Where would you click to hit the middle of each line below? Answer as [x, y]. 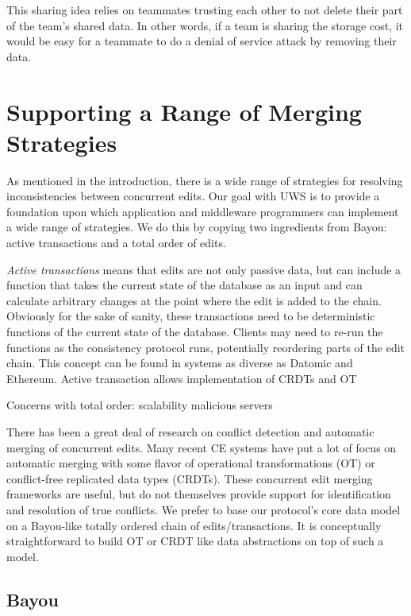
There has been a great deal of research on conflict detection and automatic [190, 432]
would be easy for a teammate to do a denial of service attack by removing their [202, 41]
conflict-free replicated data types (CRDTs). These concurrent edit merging [190, 478]
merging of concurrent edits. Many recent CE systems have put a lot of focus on [202, 447]
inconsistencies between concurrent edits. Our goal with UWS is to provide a [193, 196]
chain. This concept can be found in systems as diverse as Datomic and [180, 363]
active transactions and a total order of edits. [116, 243]
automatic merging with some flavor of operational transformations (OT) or [191, 463]
